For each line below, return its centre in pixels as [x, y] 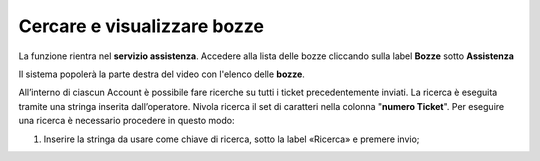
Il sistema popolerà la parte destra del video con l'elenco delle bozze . [161, 74]
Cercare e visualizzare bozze [141, 26]
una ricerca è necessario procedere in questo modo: [126, 121]
